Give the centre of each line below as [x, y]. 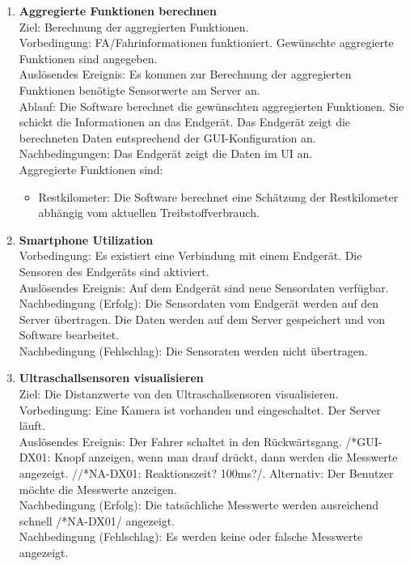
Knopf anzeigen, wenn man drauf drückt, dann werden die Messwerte [226, 457]
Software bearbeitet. [69, 335]
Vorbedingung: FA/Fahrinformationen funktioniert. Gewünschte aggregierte [206, 43]
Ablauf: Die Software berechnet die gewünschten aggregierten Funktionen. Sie [211, 106]
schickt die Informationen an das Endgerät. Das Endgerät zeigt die [185, 122]
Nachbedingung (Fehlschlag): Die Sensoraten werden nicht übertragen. [193, 350]
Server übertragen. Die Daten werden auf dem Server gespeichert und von [202, 319]
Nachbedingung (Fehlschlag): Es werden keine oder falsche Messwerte [191, 536]
